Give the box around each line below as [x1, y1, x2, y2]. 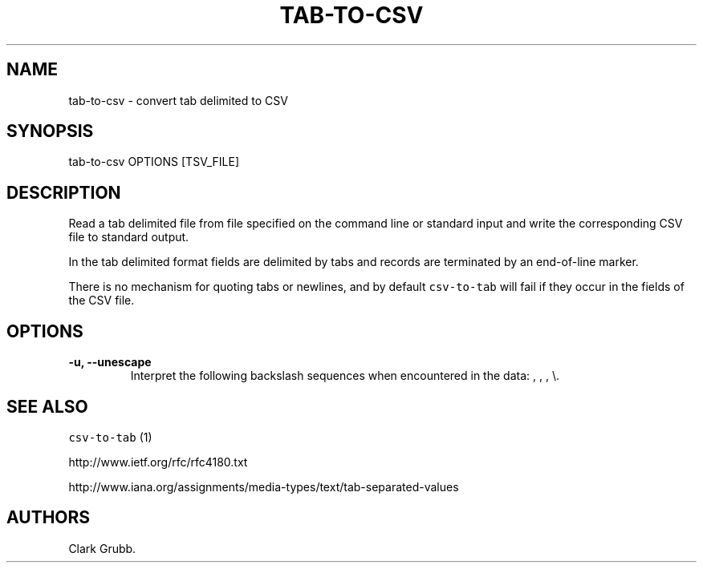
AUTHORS [6, 507, 91, 528]
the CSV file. [68, 293, 135, 308]
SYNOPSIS [6, 121, 94, 142]
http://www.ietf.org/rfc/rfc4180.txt [68, 454, 248, 469]
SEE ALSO [6, 396, 88, 417]
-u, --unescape [68, 355, 152, 369]
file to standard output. [68, 230, 189, 244]
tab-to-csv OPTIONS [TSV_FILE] [68, 155, 239, 169]
